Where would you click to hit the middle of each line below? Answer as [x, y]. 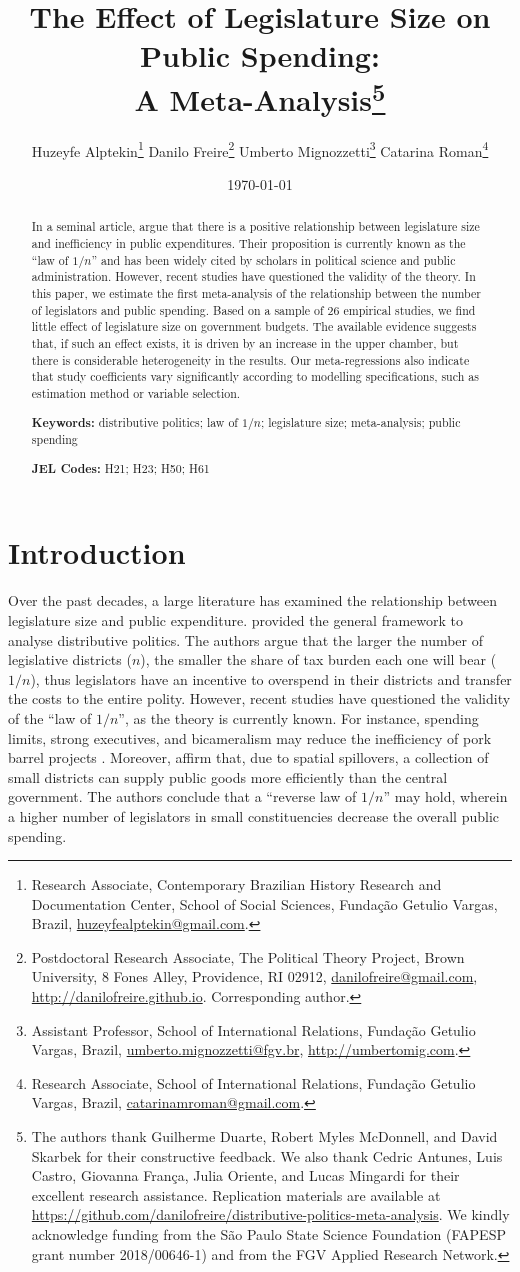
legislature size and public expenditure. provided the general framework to [236, 619]
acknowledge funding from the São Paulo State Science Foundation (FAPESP [268, 1234]
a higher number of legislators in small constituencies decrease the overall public [254, 815]
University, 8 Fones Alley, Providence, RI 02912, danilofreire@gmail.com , [254, 976]
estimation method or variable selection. [136, 393]
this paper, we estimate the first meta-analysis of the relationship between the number [256, 293]
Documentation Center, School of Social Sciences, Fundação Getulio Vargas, [264, 903]
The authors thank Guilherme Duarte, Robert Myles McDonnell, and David [264, 1136]
